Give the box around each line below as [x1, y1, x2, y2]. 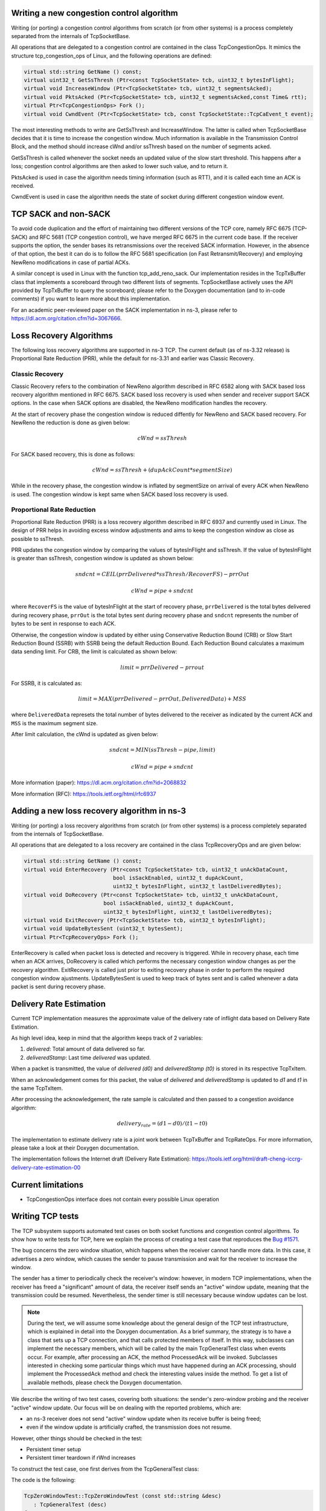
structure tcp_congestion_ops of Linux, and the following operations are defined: [11, 52, 212, 59]
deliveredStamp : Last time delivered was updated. [26, 1053, 151, 1061]
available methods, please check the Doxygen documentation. [27, 1379, 182, 1386]
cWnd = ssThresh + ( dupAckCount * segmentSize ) [92, 466, 232, 473]
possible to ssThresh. [11, 535, 65, 542]
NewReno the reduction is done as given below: [11, 419, 130, 426]
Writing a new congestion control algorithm [11, 8, 178, 18]
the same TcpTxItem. [11, 1085, 63, 1092]
